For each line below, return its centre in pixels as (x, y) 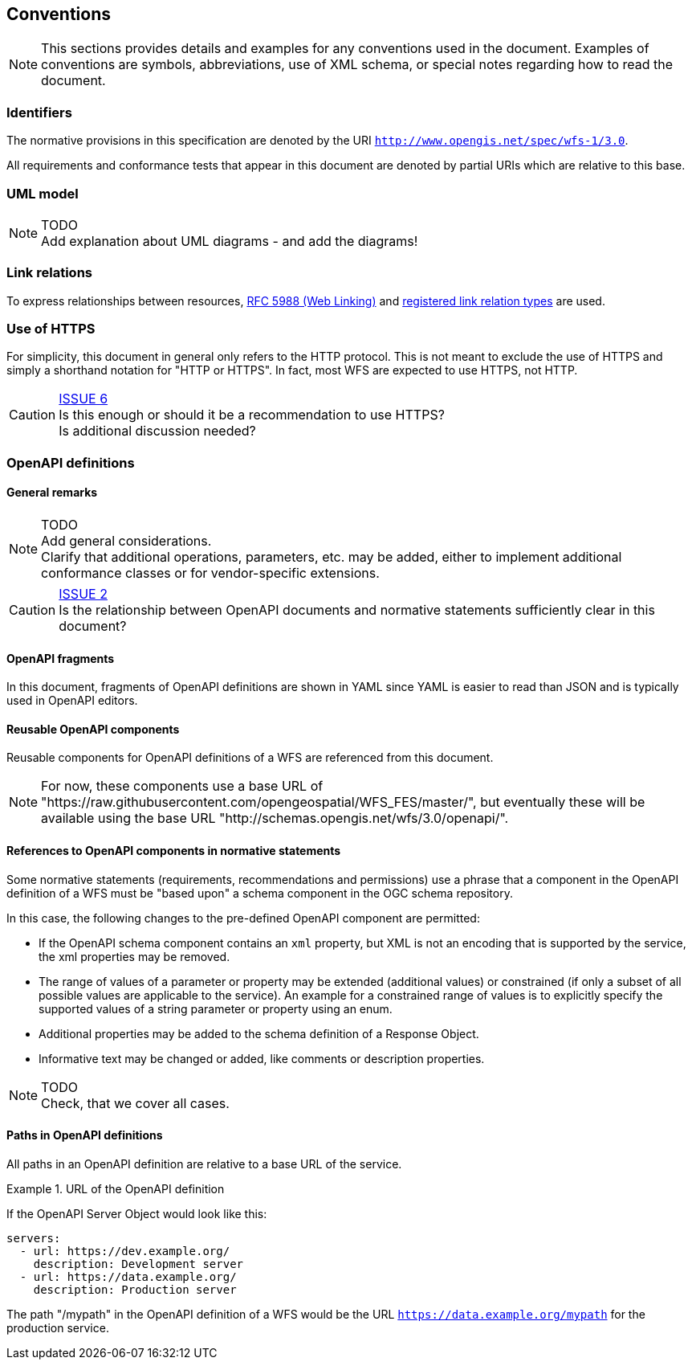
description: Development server (138, 1264)
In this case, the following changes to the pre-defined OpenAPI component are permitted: (243, 918)
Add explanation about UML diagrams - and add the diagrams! (230, 241)
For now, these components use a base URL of (182, 786)
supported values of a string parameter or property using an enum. (216, 1008)
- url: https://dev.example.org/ (125, 1251)
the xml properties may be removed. (134, 956)
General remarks (52, 493)
